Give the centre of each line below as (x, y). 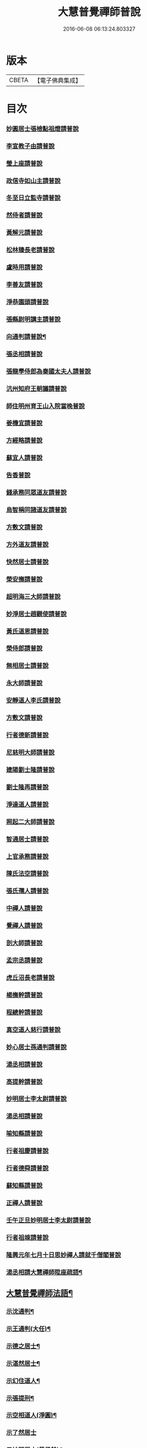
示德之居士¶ (23, 1346)
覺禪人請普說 (24, 926)
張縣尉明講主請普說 (33, 319)
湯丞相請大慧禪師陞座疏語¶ (44, 1272)
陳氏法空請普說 (27, 874)
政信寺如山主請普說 (33, 181)
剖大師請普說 (24, 943)
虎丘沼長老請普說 (30, 977)
